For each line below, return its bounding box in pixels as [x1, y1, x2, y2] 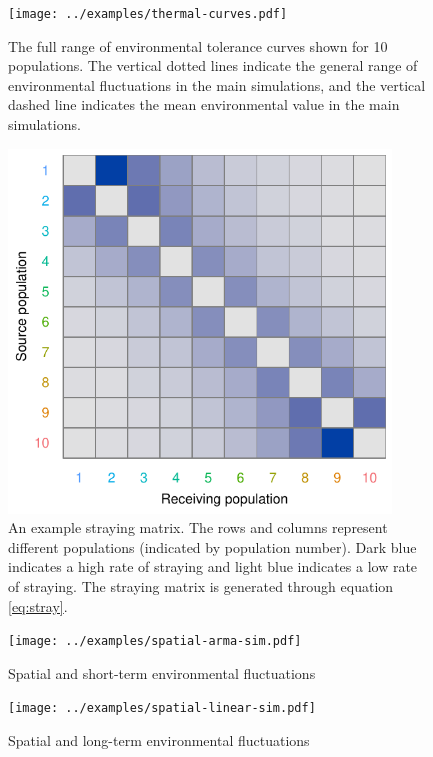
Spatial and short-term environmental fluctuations [8, 662, 316, 683]
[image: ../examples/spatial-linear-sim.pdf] [8, 701, 316, 716]
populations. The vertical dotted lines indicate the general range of [8, 55, 418, 76]
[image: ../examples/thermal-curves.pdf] [8, 7, 288, 21]
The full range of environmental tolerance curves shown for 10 [8, 35, 388, 56]
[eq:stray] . [8, 595, 68, 616]
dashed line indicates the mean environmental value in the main [8, 94, 400, 115]
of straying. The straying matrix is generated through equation [8, 575, 394, 596]
